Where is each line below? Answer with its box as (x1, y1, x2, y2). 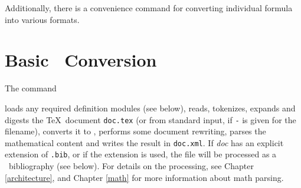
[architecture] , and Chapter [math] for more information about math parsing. (5, 171, 284, 183)
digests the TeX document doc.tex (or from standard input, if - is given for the (5, 113, 296, 126)
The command (5, 82, 57, 94)
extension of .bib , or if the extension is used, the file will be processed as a (5, 148, 277, 160)
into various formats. (5, 13, 80, 25)
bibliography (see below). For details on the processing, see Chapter (8, 160, 254, 172)
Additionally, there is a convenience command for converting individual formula (5, 2, 293, 14)
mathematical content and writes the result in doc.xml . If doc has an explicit (5, 136, 284, 149)
